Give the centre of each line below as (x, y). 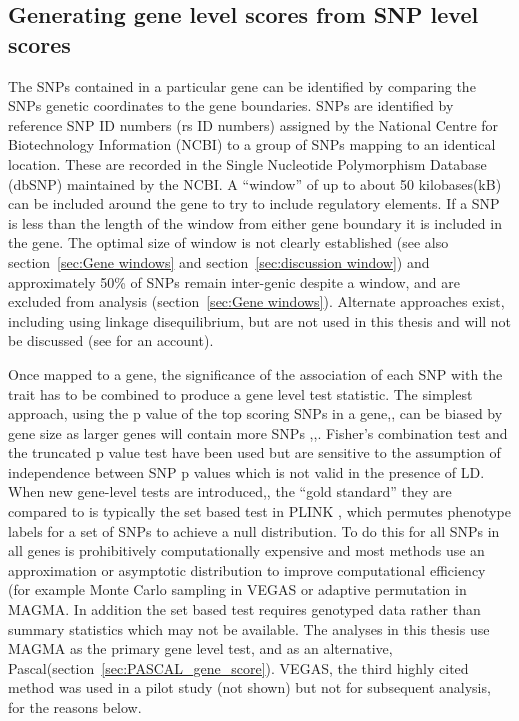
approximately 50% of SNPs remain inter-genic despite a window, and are (234, 281)
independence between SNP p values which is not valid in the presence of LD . (246, 471)
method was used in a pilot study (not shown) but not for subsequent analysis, (249, 687)
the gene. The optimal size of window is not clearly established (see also (228, 242)
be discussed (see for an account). (111, 340)
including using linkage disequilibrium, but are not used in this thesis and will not (260, 320)
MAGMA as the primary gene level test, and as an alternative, (200, 648)
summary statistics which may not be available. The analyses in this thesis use (249, 628)
